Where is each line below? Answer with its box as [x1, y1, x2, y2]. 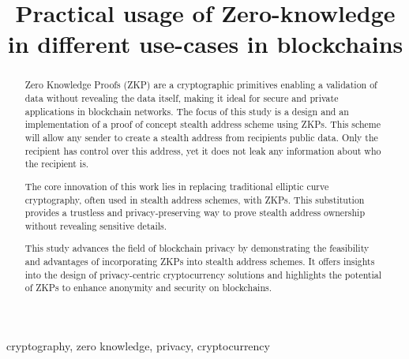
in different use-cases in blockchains [7, 28, 403, 60]
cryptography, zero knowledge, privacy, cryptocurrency [6, 337, 270, 353]
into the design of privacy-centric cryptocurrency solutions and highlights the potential [24, 267, 382, 281]
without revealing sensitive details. [24, 219, 167, 232]
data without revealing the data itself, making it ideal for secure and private [24, 92, 339, 105]
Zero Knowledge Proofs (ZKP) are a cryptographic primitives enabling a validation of [24, 78, 377, 92]
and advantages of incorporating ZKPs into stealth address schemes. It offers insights [24, 255, 375, 268]
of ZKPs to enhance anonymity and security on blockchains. [24, 281, 272, 294]
